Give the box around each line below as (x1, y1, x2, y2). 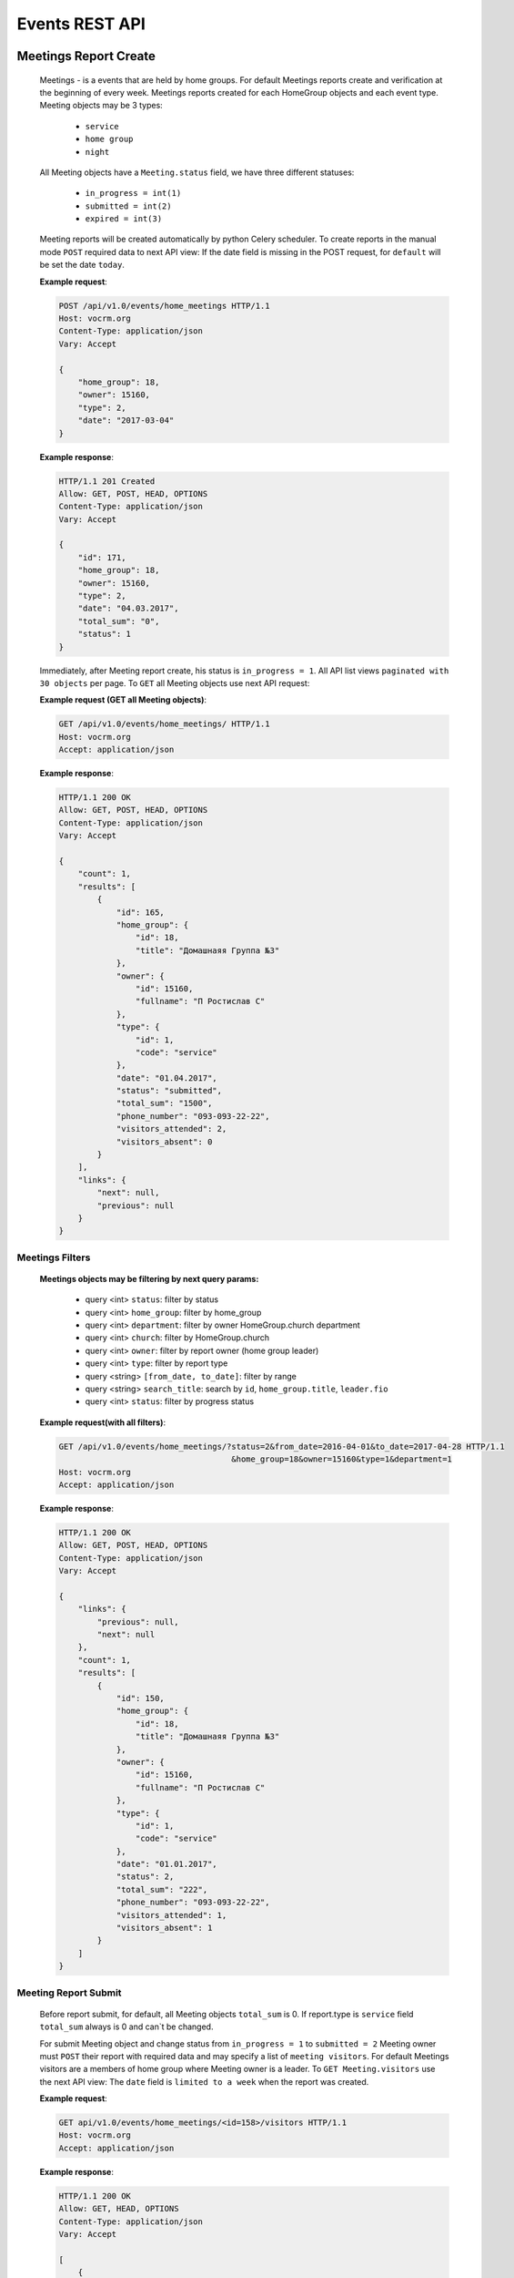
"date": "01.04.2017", (116, 1072, 217, 1083)
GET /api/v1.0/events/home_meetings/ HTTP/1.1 (58, 719, 270, 729)
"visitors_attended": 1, (116, 1910, 227, 1920)
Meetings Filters (16, 1251, 91, 1264)
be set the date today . (39, 260, 125, 271)
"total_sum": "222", (116, 1884, 208, 1894)
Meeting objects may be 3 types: (39, 100, 163, 111)
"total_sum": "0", (77, 616, 160, 626)
